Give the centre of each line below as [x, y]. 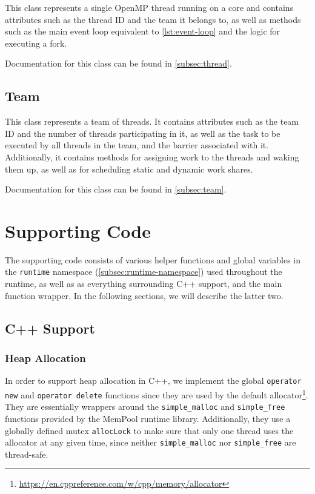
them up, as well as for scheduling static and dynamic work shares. [129, 169]
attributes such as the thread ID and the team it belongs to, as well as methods [153, 19]
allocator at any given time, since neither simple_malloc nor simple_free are [151, 442]
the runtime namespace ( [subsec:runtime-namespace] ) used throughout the [144, 272]
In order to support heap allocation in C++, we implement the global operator [153, 380]
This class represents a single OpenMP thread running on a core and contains [149, 7]
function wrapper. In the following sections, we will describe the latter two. [144, 295]
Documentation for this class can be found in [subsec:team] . [116, 189]
